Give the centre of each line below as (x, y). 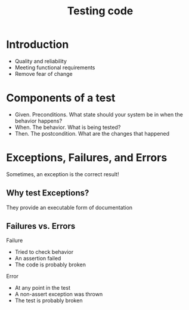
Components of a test (61, 98)
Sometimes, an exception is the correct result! (63, 174)
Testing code (100, 11)
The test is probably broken (49, 300)
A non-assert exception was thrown (59, 294)
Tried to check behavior (44, 252)
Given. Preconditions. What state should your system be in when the (99, 114)
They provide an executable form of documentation (69, 207)
